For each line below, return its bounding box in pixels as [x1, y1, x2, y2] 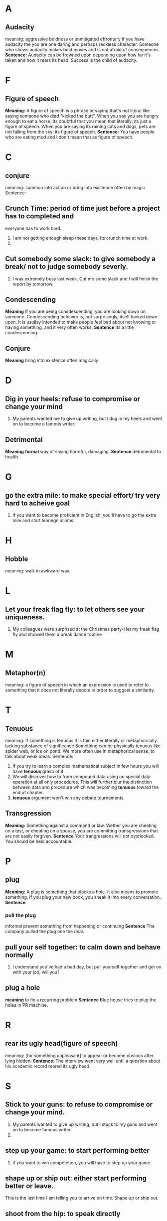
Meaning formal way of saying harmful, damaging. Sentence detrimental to [5, 449, 161, 455]
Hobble [5, 554, 28, 563]
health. [5, 454, 19, 460]
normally [5, 950, 34, 959]
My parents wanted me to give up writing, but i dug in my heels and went [12, 415, 163, 421]
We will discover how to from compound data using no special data [12, 774, 151, 780]
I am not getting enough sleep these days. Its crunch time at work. [12, 235, 149, 241]
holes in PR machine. [5, 1002, 48, 1008]
